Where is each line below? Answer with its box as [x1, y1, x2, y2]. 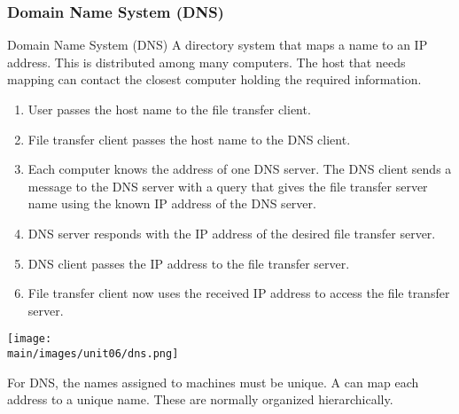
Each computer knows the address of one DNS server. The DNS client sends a [27, 160, 452, 178]
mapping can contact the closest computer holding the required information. [7, 70, 422, 89]
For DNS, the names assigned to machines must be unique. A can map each [7, 372, 419, 391]
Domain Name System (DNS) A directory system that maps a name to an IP [7, 35, 428, 54]
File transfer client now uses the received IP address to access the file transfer [27, 284, 450, 302]
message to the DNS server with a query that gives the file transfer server [27, 176, 428, 195]
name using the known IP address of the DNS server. [27, 194, 316, 213]
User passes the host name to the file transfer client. [27, 100, 311, 118]
